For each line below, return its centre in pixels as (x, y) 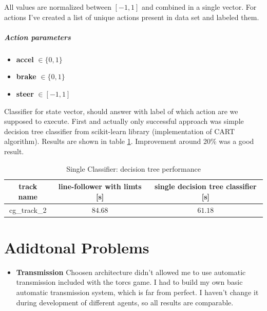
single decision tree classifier (206, 186)
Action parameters (37, 37)
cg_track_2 (28, 209)
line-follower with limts (100, 186)
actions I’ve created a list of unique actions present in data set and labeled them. (132, 17)
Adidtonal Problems (77, 247)
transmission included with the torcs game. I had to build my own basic (129, 282)
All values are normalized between (58, 7)
